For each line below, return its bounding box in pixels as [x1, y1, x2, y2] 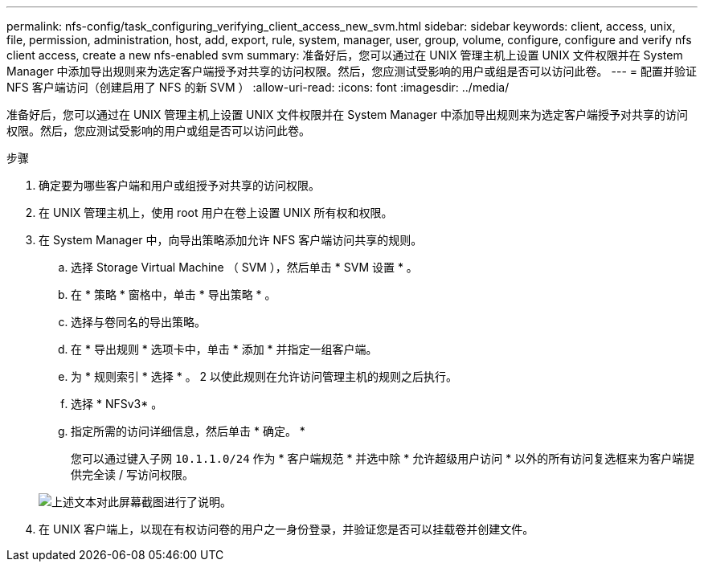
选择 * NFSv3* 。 [71, 397, 163, 411]
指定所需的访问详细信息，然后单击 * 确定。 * [71, 424, 305, 438]
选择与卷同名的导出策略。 [71, 315, 206, 329]
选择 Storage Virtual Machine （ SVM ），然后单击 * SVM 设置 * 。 [71, 260, 418, 274]
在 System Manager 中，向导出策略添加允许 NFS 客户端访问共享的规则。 [39, 233, 423, 247]
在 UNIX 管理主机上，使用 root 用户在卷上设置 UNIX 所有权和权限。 [39, 206, 393, 219]
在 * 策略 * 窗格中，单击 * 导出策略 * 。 [71, 288, 276, 301]
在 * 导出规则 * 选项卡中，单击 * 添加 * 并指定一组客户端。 [71, 342, 378, 356]
